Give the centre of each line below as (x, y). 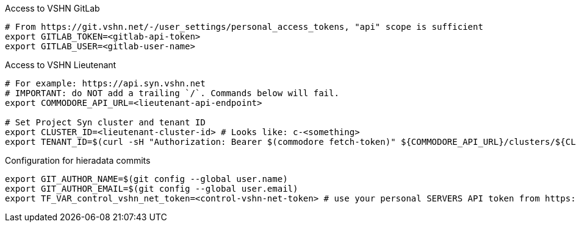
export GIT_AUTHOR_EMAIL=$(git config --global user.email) (152, 189)
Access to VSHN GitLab (52, 8)
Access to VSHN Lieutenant (61, 65)
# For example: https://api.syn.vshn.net (105, 83)
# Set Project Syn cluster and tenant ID (105, 122)
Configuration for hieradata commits (78, 160)
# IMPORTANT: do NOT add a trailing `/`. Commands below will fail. (172, 93)
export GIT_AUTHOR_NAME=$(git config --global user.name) (146, 179)
